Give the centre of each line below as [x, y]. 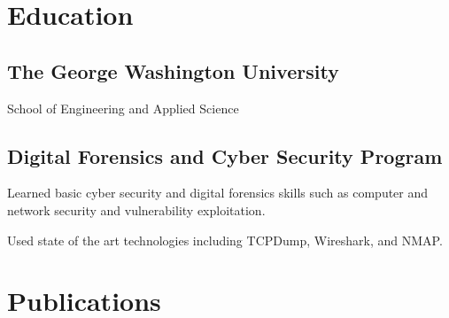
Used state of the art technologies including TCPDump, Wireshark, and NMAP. [225, 240]
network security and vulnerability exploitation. [136, 209]
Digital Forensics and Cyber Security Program [225, 155]
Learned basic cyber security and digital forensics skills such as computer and [218, 193]
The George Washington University [173, 70]
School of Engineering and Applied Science [123, 108]
